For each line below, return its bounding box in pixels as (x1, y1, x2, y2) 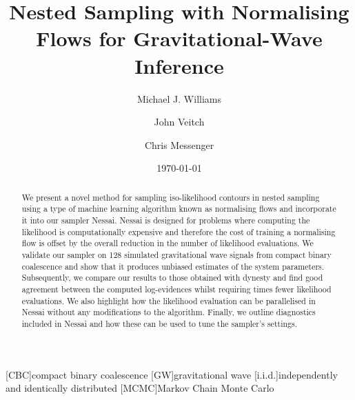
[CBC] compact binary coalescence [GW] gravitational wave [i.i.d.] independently (6, 367, 338, 381)
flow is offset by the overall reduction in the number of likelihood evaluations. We (21, 237, 314, 249)
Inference (134, 51, 224, 79)
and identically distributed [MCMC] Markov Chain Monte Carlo (6, 381, 274, 395)
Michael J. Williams (137, 91, 221, 106)
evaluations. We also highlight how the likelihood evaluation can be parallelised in (21, 294, 316, 306)
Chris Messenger (144, 137, 214, 152)
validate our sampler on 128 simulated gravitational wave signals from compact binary (21, 248, 332, 260)
